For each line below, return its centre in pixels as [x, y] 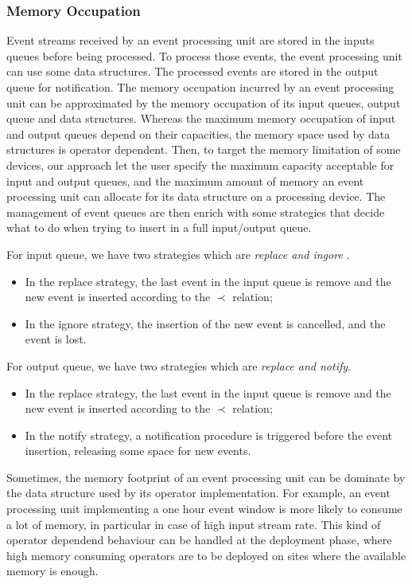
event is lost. [56, 339]
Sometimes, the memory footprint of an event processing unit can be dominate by [206, 477]
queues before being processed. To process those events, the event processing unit [204, 55]
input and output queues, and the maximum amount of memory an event [185, 180]
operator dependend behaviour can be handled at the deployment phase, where [199, 540]
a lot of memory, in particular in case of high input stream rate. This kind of [194, 524]
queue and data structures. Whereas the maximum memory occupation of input [201, 118]
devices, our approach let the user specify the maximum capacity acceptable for [200, 165]
